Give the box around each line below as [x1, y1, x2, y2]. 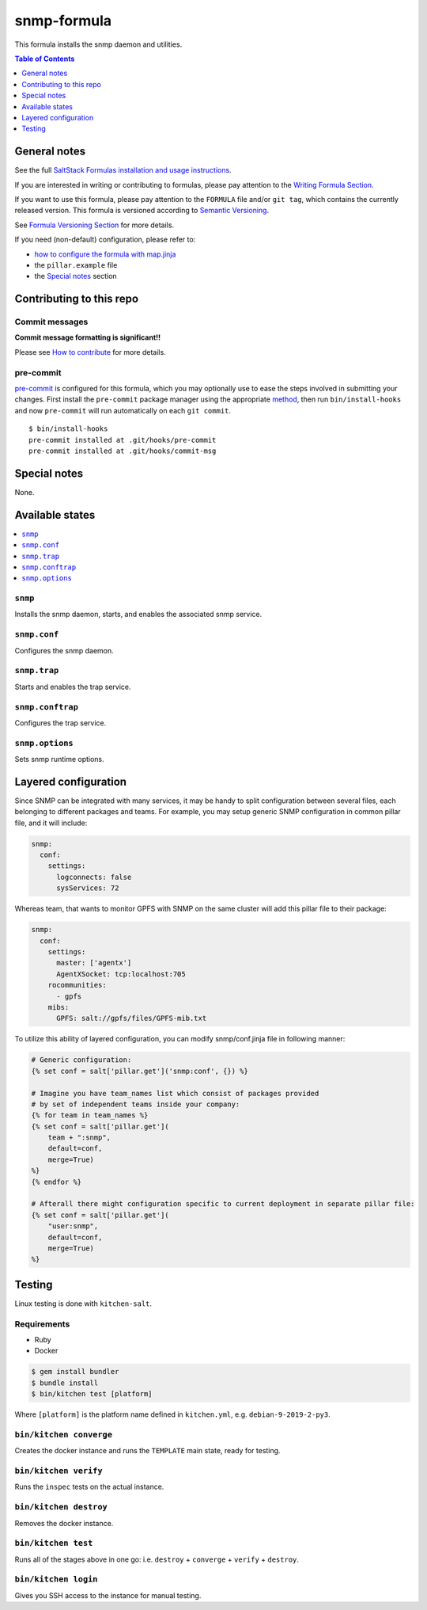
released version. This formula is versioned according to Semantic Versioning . [14, 206, 269, 215]
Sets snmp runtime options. [14, 755, 104, 764]
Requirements [14, 1319, 70, 1330]
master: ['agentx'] [56, 958, 132, 968]
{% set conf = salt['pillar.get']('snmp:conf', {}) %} [31, 1066, 248, 1075]
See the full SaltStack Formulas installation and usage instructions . [14, 166, 232, 175]
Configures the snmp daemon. [14, 645, 114, 655]
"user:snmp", [47, 1222, 99, 1231]
